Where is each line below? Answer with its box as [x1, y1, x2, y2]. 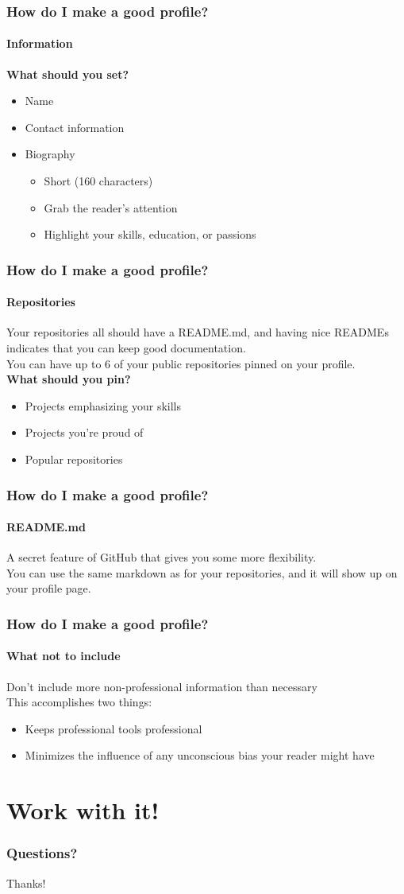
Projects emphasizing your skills [25, 397, 181, 414]
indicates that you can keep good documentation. [6, 340, 246, 356]
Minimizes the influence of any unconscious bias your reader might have [25, 747, 375, 764]
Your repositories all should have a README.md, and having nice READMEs [6, 324, 389, 340]
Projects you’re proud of [25, 424, 144, 441]
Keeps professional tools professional [25, 720, 202, 737]
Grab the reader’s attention [44, 199, 178, 216]
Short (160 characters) [44, 173, 153, 189]
